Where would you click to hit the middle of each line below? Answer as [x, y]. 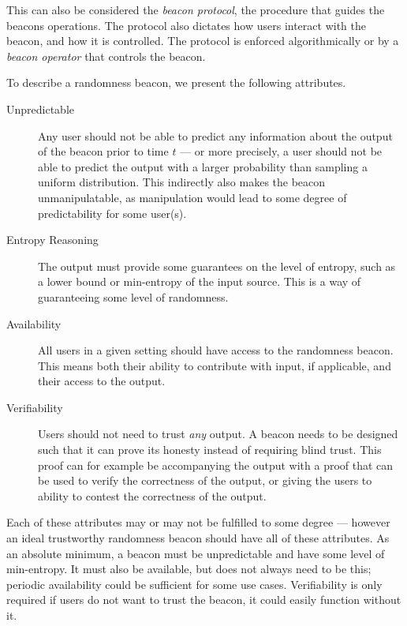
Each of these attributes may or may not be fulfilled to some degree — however [198, 522]
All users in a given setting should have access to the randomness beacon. [216, 350]
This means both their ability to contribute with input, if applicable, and [215, 365]
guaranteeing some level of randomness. [133, 296]
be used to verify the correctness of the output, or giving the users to [205, 480]
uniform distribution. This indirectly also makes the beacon [182, 182]
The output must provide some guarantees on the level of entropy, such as [217, 266]
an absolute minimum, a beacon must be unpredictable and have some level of [196, 553]
